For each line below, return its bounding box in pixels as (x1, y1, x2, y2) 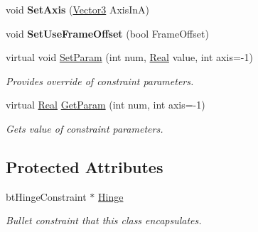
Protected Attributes (6, 155, 163, 177)
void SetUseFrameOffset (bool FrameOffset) (6, 26, 209, 40)
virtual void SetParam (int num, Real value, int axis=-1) (6, 50, 253, 65)
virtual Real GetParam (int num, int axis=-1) (6, 97, 205, 112)
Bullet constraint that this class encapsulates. (6, 213, 202, 228)
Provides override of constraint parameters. (6, 73, 194, 88)
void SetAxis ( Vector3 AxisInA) (6, 2, 149, 16)
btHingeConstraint (6, 189, 87, 204)
